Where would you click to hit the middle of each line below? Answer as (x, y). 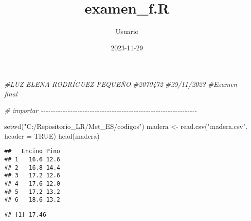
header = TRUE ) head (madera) (52, 135)
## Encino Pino (32, 151)
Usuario (127, 31)
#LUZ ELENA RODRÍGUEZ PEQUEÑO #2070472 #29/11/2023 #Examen (121, 84)
